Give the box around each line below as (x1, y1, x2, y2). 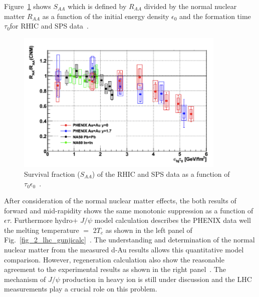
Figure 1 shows (4, 1, 51, 11)
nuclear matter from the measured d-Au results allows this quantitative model (4, 244, 244, 254)
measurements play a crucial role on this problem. (4, 283, 157, 294)
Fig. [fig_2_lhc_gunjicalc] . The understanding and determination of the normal (4, 234, 255, 245)
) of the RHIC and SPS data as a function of (92, 168, 230, 179)
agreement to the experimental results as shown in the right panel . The (4, 264, 226, 274)
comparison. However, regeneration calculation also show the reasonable (4, 254, 224, 264)
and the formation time (179, 11, 251, 21)
